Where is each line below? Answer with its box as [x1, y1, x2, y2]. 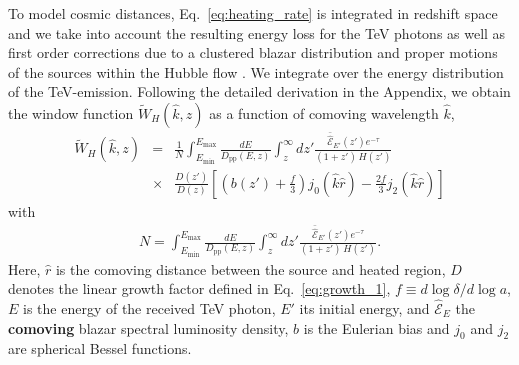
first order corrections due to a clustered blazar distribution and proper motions [8, 42, 498, 63]
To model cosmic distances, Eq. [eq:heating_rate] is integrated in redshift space [8, 3, 498, 23]
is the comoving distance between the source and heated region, [55, 258, 446, 279]
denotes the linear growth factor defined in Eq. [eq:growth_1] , [8, 278, 391, 299]
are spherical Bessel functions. [8, 338, 192, 359]
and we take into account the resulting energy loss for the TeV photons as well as [8, 22, 506, 43]
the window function [8, 102, 134, 123]
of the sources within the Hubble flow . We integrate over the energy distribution [8, 61, 504, 82]
